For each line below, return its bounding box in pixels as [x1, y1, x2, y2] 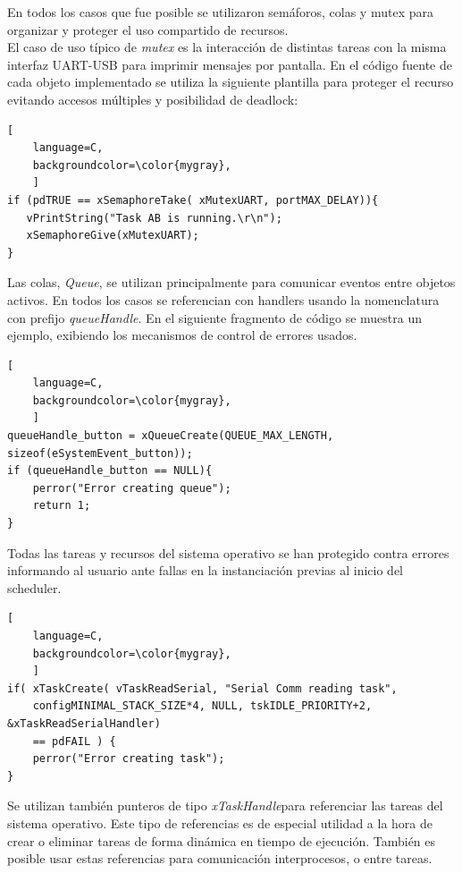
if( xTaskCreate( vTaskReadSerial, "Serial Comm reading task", [7, 682, 398, 695]
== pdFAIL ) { [32, 734, 116, 748]
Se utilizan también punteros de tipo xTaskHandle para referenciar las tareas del [7, 796, 443, 815]
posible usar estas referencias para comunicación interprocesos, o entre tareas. [7, 849, 433, 868]
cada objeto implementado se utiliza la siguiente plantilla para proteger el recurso [7, 72, 454, 91]
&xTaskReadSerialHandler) [7, 716, 161, 730]
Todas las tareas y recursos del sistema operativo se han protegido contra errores [7, 543, 449, 562]
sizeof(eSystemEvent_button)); [7, 446, 193, 460]
